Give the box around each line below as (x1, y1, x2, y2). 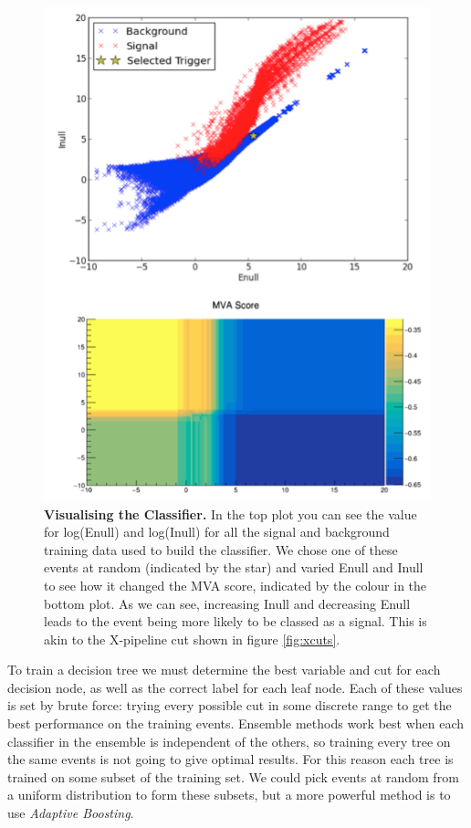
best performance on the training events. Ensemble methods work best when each (7, 714, 465, 733)
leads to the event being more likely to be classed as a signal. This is (44, 612, 427, 631)
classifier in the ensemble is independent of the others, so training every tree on (7, 731, 451, 750)
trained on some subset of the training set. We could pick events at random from (7, 767, 459, 786)
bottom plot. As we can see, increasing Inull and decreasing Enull (44, 593, 411, 613)
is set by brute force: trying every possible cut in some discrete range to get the (7, 696, 452, 715)
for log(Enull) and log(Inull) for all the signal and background (44, 522, 390, 541)
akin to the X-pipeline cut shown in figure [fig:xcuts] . (44, 629, 340, 648)
